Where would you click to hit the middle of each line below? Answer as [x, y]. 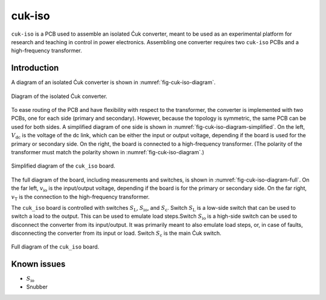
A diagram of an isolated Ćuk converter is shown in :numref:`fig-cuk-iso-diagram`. [113, 82]
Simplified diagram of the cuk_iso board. [63, 166]
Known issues [38, 264]
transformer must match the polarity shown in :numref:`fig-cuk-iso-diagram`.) [108, 152]
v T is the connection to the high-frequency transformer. [81, 197]
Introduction [35, 68]
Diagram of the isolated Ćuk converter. [59, 96]
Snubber [37, 287]
